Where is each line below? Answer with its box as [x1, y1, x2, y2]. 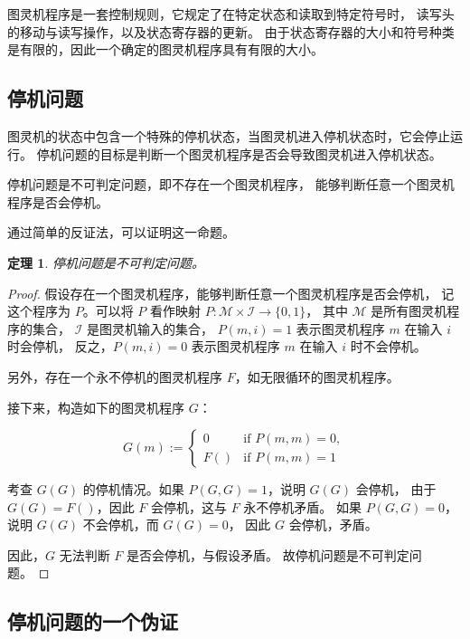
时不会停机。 [350, 337, 427, 356]
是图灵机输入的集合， [87, 319, 214, 338]
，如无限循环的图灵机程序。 [234, 367, 399, 386]
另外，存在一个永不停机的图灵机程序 [7, 367, 222, 386]
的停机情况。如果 [82, 480, 184, 499]
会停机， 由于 [355, 480, 437, 499]
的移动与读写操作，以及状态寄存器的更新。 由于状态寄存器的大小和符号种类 [7, 22, 455, 41]
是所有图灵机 [371, 301, 447, 320]
